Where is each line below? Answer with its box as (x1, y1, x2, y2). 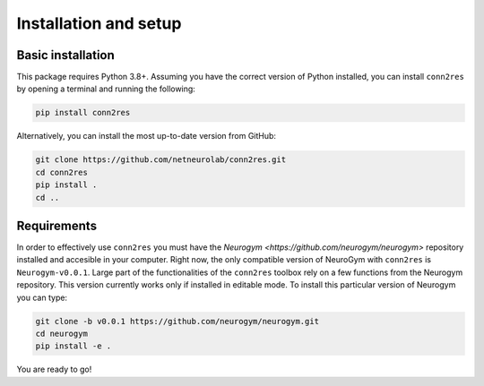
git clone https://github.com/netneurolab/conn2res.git (35, 155, 287, 165)
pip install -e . (35, 341, 112, 351)
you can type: (16, 292, 67, 303)
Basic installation (16, 47, 116, 63)
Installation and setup (16, 13, 182, 33)
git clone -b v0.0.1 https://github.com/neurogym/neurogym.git (35, 316, 320, 326)
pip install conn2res (35, 107, 131, 118)
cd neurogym (35, 329, 89, 339)
